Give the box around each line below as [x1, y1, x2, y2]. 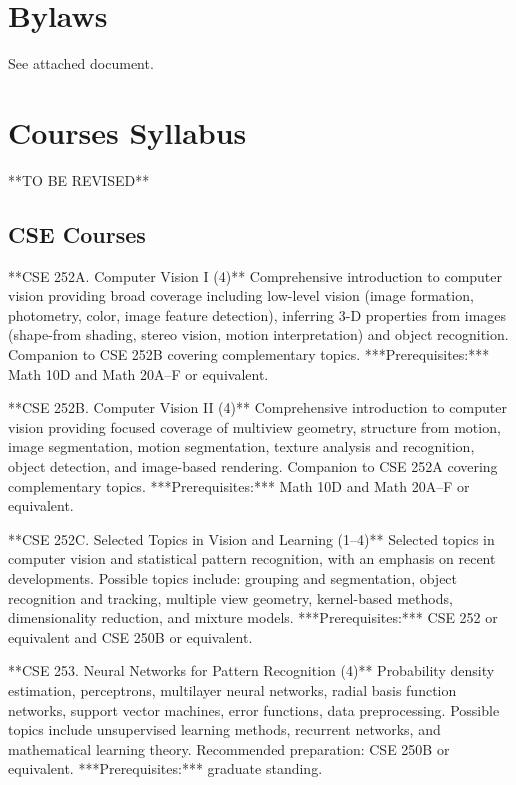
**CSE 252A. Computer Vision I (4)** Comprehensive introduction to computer [8, 265, 503, 286]
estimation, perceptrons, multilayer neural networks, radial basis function [8, 679, 457, 700]
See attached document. [8, 53, 154, 74]
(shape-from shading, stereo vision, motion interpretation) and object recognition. [8, 324, 509, 345]
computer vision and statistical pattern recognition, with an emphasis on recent [8, 548, 496, 569]
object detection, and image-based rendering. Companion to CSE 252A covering [8, 455, 498, 476]
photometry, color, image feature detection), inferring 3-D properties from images [8, 304, 507, 325]
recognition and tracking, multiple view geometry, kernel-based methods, [8, 587, 453, 608]
